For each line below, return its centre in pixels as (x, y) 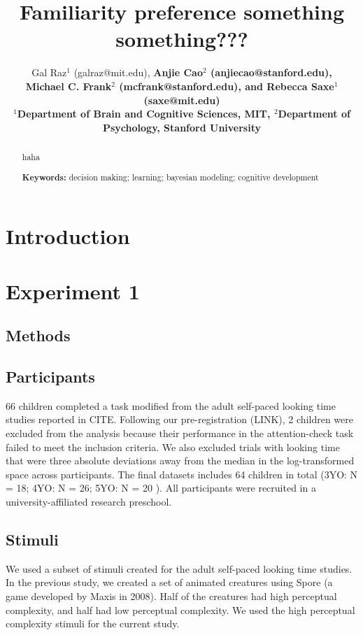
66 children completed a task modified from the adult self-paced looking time (171, 405)
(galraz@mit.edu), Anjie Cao (138, 72)
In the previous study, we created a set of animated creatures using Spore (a (169, 582)
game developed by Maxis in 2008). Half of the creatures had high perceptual (171, 595)
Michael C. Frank (69, 86)
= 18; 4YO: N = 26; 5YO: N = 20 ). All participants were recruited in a (161, 488)
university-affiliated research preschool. (89, 501)
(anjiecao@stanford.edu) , (271, 72)
